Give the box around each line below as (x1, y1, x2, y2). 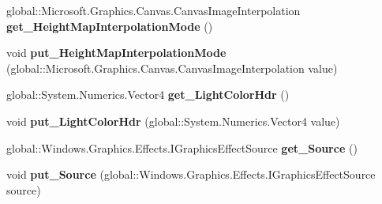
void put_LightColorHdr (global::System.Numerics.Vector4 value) (6, 112, 340, 129)
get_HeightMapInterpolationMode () (6, 17, 213, 34)
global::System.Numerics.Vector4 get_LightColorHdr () (6, 86, 290, 103)
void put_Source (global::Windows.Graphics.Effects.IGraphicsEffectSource (6, 166, 376, 183)
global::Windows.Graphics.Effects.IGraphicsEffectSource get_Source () (6, 139, 358, 156)
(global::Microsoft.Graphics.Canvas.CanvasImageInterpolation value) (6, 59, 338, 76)
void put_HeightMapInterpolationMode (6, 44, 227, 61)
